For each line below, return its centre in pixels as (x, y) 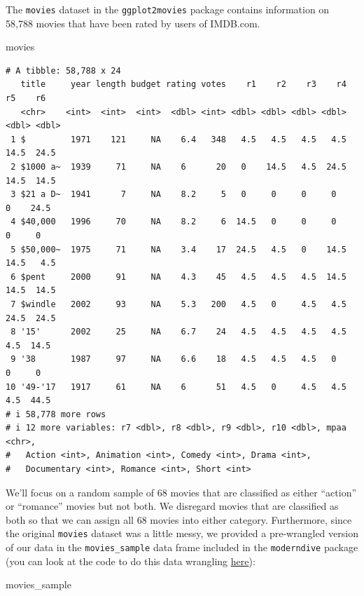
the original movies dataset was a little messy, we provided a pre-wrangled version (182, 533)
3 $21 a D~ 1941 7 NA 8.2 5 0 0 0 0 (174, 195)
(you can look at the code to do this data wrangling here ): (131, 561)
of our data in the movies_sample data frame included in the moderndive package (182, 547)
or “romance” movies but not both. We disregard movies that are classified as (172, 506)
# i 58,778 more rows (56, 414)
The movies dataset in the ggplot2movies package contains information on (168, 9)
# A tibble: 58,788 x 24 (63, 70)
